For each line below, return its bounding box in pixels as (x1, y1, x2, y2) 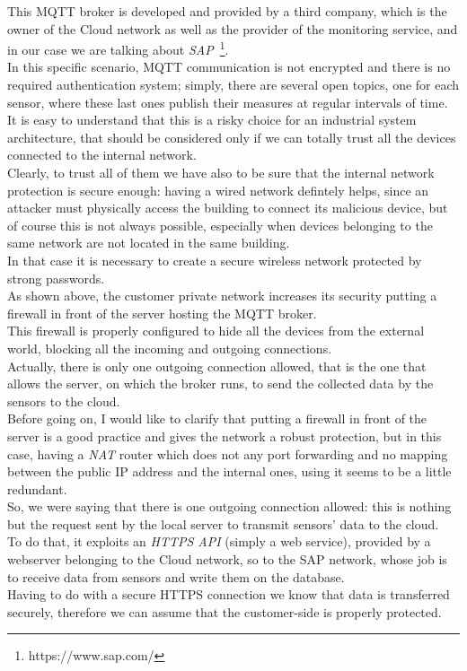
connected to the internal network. (7, 145, 197, 164)
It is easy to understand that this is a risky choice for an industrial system (7, 110, 417, 129)
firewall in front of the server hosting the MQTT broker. (7, 303, 317, 322)
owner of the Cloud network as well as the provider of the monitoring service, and (7, 19, 458, 38)
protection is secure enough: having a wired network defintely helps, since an (7, 180, 429, 199)
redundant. (7, 479, 67, 498)
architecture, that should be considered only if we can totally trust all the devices (7, 127, 456, 146)
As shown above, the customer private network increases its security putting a (7, 286, 437, 305)
